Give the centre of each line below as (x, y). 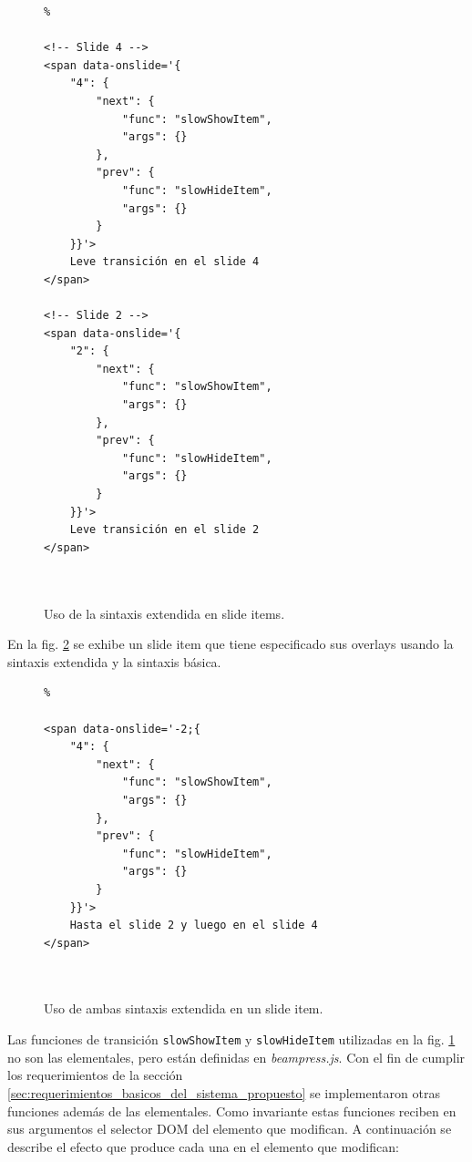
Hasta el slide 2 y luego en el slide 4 (194, 925)
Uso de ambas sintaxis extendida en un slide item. (184, 1008)
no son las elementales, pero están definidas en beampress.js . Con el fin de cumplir (236, 1057)
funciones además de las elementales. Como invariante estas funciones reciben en (232, 1111)
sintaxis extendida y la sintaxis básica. (114, 661)
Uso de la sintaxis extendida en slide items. (164, 613)
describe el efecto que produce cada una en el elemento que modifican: (203, 1146)
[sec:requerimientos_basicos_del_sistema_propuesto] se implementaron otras (224, 1092)
